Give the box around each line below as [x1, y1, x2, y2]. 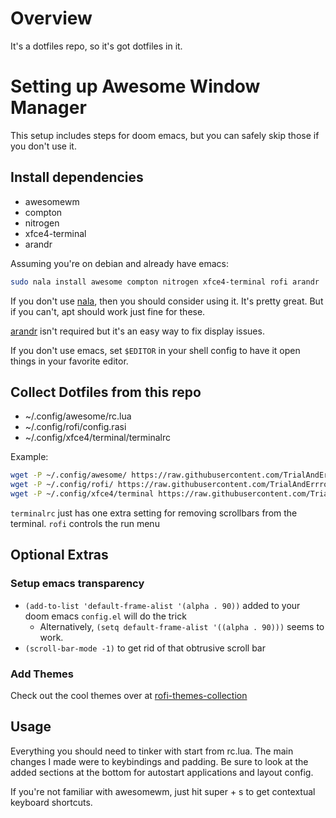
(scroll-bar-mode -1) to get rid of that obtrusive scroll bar [24, 642, 266, 654]
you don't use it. [10, 140, 77, 152]
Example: [10, 451, 49, 463]
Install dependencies [10, 169, 144, 186]
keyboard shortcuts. [10, 796, 93, 808]
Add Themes [10, 667, 75, 681]
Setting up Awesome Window [10, 75, 261, 98]
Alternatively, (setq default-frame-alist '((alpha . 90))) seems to [39, 620, 325, 632]
